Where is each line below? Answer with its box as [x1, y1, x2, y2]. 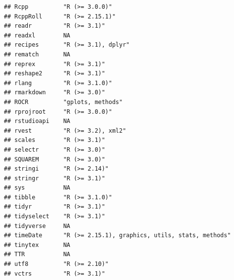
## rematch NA [4, 51, 71, 58]
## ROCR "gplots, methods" [4, 98, 123, 105]
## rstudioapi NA [4, 118, 71, 125]
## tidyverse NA [4, 222, 71, 229]
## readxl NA [4, 32, 71, 39]
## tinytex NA [4, 241, 71, 248]
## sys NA [4, 184, 71, 192]
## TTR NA [4, 251, 71, 258]
